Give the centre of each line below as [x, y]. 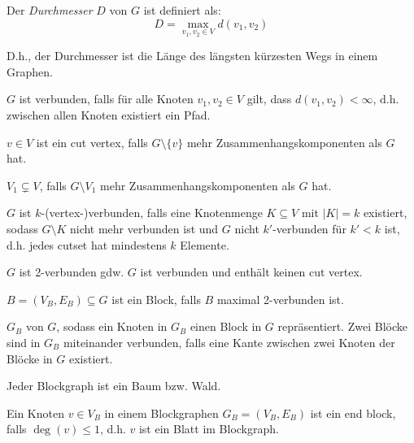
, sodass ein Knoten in [112, 326]
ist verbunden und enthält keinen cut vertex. [251, 272]
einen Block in [226, 326]
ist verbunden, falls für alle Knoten [106, 99]
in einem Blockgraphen [161, 413]
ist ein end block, [353, 413]
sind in [24, 342]
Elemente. [205, 244]
